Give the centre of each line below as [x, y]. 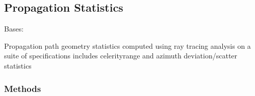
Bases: [14, 29]
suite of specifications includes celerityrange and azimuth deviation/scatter [121, 56]
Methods [23, 88]
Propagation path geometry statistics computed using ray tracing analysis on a [127, 45]
